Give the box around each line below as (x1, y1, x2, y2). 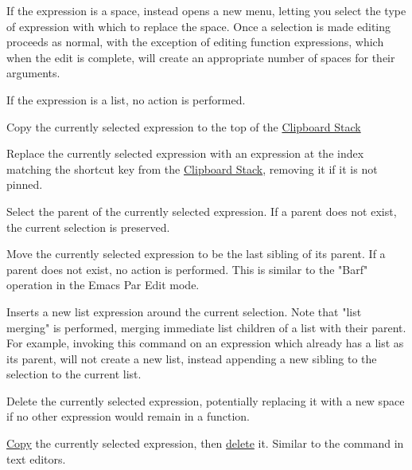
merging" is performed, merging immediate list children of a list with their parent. (6, 319, 406, 335)
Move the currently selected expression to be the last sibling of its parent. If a (6, 245, 386, 262)
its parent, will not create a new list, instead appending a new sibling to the (6, 350, 377, 366)
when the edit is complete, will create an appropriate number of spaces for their (6, 49, 395, 65)
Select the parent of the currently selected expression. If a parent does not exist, (6, 202, 397, 219)
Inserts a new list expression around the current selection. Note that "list (6, 303, 362, 319)
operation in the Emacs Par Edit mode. (6, 276, 200, 293)
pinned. (6, 176, 43, 193)
